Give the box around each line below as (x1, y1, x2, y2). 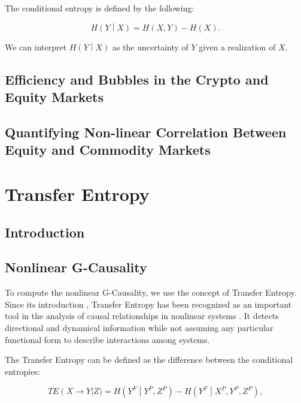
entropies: (5, 365, 40, 377)
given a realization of (199, 40, 276, 53)
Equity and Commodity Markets (5, 140, 211, 159)
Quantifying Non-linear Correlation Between (5, 123, 287, 141)
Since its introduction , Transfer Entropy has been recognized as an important (5, 297, 292, 310)
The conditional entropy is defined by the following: (5, 2, 194, 14)
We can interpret (5, 40, 67, 53)
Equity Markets (5, 88, 104, 106)
